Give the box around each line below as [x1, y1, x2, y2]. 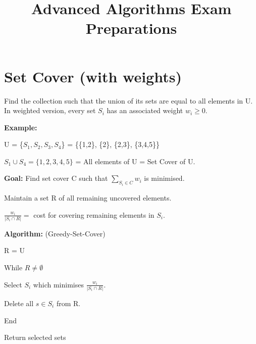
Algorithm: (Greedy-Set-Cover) [4, 228, 106, 238]
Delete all [4, 298, 34, 308]
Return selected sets [4, 332, 66, 342]
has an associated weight [107, 105, 183, 116]
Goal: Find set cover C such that [4, 173, 108, 183]
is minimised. [144, 173, 185, 183]
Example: [4, 122, 37, 132]
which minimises [33, 279, 84, 289]
